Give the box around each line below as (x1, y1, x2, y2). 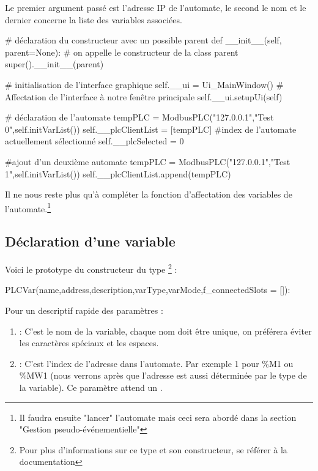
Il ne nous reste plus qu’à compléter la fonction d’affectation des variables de (5, 188, 292, 201)
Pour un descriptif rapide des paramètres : (5, 304, 163, 317)
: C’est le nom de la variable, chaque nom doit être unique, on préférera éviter (19, 324, 312, 337)
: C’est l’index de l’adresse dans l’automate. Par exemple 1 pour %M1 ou (19, 357, 294, 369)
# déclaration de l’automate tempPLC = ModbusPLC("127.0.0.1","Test (5, 111, 274, 124)
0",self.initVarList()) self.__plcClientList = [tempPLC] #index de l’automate (5, 122, 297, 135)
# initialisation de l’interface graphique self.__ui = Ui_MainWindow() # (5, 78, 284, 91)
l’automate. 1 (5, 200, 51, 215)
